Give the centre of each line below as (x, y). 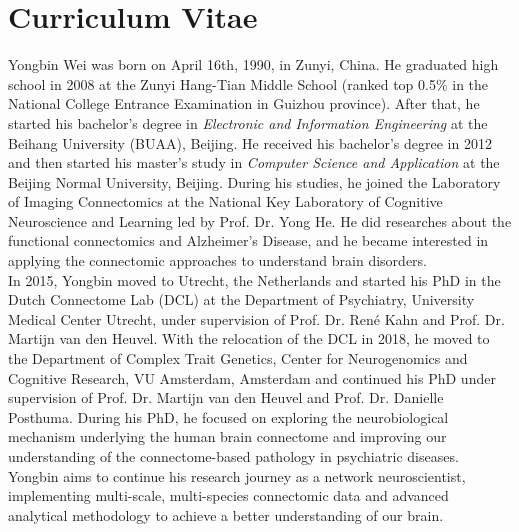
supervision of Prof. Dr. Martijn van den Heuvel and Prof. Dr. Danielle (226, 397)
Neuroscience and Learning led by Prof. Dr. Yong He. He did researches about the (260, 220)
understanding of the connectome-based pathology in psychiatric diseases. (233, 456)
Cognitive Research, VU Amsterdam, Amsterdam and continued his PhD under (252, 377)
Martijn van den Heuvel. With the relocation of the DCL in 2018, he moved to (249, 338)
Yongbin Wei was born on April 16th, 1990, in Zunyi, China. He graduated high (253, 64)
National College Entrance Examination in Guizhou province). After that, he (244, 103)
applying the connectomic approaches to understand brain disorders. (217, 260)
